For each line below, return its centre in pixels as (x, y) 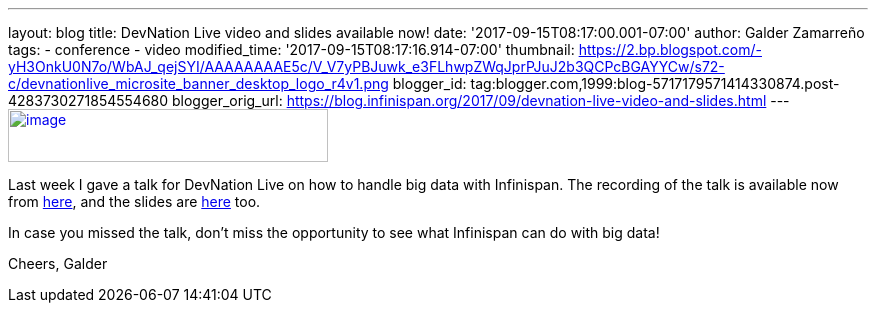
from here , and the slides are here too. (134, 201)
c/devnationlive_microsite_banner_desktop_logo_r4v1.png (198, 83)
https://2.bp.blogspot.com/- (670, 49)
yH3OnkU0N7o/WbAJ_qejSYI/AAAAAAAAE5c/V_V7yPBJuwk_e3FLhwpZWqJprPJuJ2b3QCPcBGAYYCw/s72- (366, 66)
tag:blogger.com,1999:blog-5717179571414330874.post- (655, 83)
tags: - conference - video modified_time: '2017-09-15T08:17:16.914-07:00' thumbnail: (291, 49)
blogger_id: (429, 83)
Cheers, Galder (58, 263)
